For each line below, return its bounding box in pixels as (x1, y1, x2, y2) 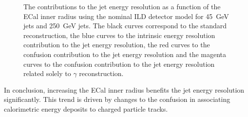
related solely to (23, 68, 71, 78)
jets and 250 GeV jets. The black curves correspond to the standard (23, 20, 227, 31)
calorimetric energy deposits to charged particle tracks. (4, 103, 168, 114)
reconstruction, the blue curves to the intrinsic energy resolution (23, 30, 215, 40)
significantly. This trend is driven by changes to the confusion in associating (4, 94, 230, 104)
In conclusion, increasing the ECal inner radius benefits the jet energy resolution (4, 84, 245, 95)
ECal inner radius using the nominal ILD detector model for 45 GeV (23, 11, 229, 21)
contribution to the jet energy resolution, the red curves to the (23, 39, 210, 50)
